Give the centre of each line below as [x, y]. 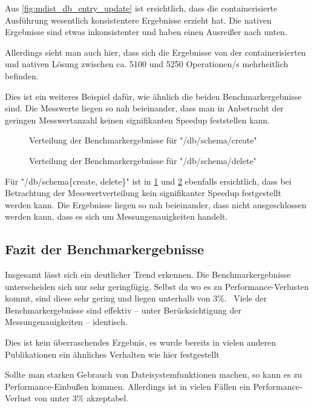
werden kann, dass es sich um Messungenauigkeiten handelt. [116, 216]
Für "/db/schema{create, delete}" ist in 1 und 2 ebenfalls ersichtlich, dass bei [148, 181]
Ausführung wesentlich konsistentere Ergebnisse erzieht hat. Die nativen [138, 20]
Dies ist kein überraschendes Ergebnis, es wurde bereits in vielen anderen [140, 342]
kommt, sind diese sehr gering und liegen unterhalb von [108, 298]
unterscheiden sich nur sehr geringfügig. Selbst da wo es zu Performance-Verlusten [157, 286]
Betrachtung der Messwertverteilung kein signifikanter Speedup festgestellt [143, 193]
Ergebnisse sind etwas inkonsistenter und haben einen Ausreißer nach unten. [146, 32]
